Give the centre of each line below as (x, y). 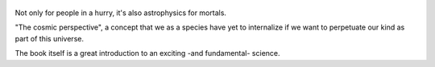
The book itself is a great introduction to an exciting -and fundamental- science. (148, 53)
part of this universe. (50, 38)
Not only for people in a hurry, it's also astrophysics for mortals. (121, 13)
